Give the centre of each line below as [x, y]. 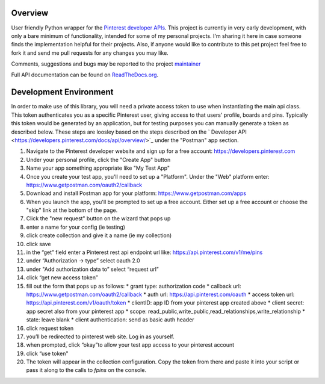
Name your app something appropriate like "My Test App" [98, 168]
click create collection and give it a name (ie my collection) [99, 235]
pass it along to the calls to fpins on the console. [86, 370]
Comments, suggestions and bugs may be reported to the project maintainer [106, 64]
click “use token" [47, 353]
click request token [50, 328]
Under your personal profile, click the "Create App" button [98, 159]
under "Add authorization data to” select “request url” [92, 269]
